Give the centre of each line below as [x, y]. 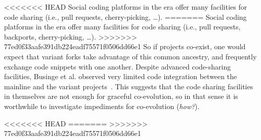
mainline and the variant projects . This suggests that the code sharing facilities [129, 86]
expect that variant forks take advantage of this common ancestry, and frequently [130, 56]
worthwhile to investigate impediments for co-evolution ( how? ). [102, 106]
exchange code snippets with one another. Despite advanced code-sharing [118, 66]
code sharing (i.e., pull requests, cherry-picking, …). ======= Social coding [125, 16]
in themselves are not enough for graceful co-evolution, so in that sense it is [121, 96]
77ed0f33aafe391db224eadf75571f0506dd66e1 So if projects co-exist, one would [125, 46]
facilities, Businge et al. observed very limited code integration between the [121, 76]
